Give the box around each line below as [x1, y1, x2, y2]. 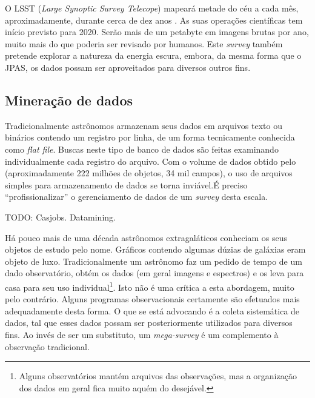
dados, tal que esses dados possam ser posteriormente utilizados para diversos [5, 316, 293, 329]
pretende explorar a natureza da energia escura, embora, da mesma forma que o [5, 49, 302, 62]
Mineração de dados [5, 90, 133, 109]
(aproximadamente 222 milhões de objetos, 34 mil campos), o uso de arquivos [5, 167, 293, 179]
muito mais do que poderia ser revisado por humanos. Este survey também [5, 37, 283, 50]
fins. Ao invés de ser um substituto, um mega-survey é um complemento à [5, 328, 279, 340]
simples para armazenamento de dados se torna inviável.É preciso [5, 178, 248, 191]
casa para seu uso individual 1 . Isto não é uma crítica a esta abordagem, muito [5, 279, 294, 293]
